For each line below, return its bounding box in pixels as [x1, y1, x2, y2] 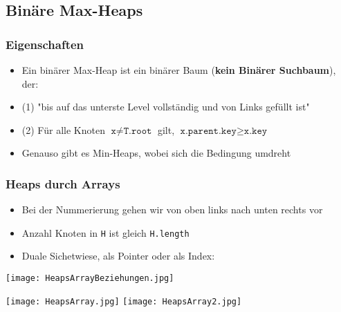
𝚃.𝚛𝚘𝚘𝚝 [123, 126, 152, 136]
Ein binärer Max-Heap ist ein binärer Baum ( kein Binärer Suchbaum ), [21, 63, 336, 77]
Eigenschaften [6, 35, 84, 52]
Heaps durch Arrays [6, 175, 120, 192]
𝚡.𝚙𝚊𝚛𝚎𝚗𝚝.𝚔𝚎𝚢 [180, 126, 237, 136]
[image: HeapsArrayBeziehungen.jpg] [6, 273, 174, 284]
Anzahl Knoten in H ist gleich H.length [21, 225, 190, 240]
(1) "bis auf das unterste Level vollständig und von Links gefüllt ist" [21, 99, 310, 114]
